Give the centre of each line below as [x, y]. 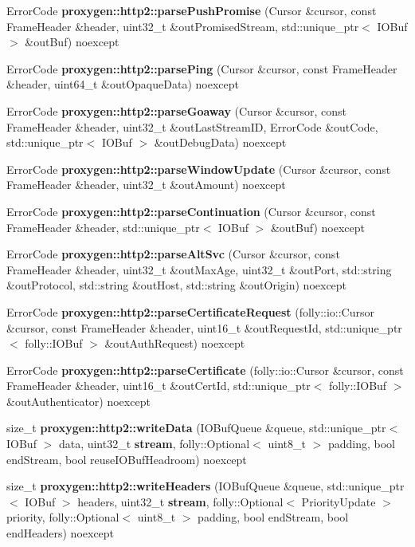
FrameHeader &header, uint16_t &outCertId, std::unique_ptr [159, 386]
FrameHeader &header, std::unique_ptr [103, 227]
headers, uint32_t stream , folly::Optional [180, 501]
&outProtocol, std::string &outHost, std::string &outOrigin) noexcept [177, 285]
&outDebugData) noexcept [220, 142]
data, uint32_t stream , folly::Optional [154, 444]
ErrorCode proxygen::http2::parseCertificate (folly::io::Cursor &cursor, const [205, 370]
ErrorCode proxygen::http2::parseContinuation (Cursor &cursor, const [191, 211]
